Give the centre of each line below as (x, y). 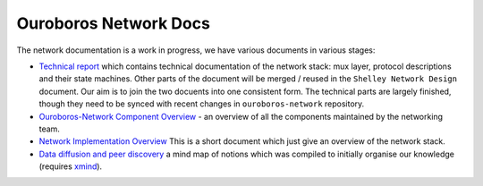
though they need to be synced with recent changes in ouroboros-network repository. (202, 104)
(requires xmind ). (71, 166)
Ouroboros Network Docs (113, 23)
